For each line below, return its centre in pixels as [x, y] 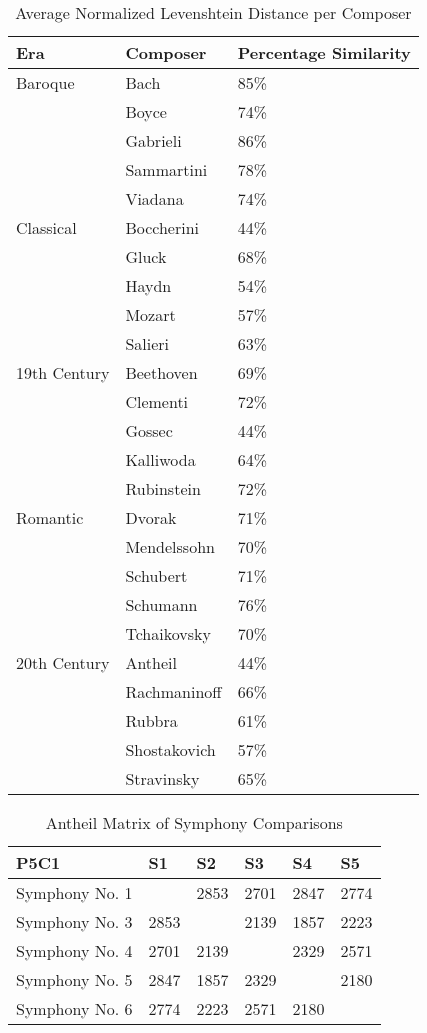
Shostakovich [170, 749]
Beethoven [161, 372]
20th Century [63, 662]
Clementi [157, 401]
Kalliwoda [160, 459]
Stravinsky [162, 778]
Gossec [149, 430]
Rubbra [151, 720]
